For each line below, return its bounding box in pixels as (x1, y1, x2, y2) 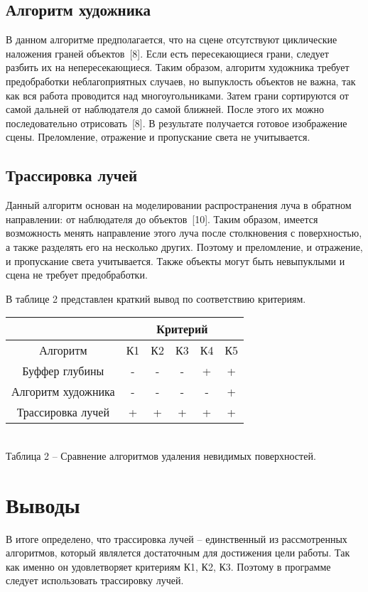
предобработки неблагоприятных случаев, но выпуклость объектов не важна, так (6, 73, 356, 88)
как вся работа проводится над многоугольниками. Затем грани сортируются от (6, 87, 349, 102)
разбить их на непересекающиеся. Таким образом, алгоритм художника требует (6, 60, 350, 75)
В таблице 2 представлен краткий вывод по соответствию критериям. (6, 291, 306, 306)
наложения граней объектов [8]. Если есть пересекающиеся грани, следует (6, 45, 329, 60)
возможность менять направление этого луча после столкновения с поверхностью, (6, 225, 362, 240)
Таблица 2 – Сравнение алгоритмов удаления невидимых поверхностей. (6, 448, 316, 463)
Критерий (156, 321, 208, 338)
